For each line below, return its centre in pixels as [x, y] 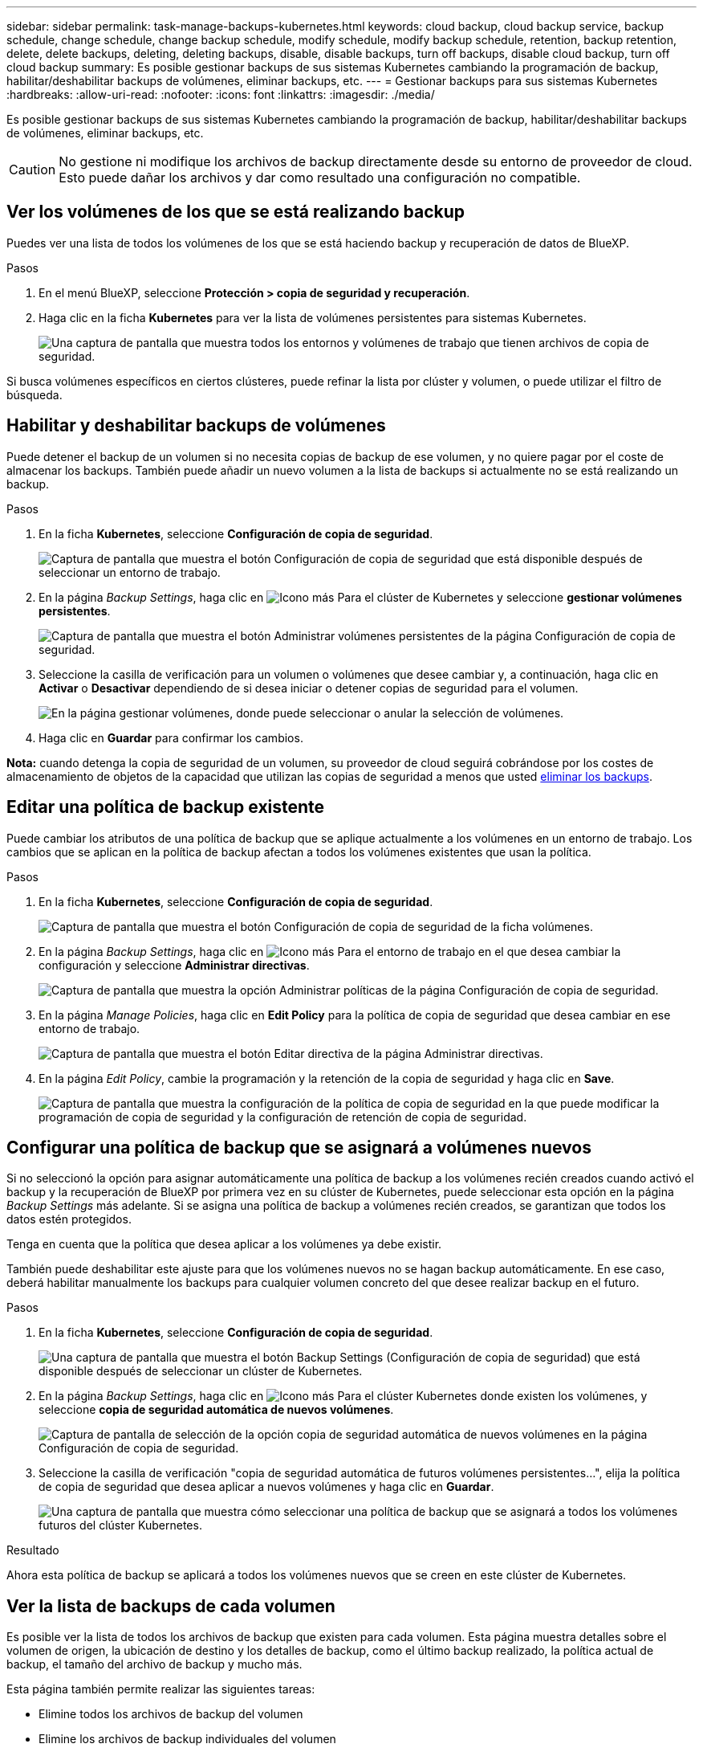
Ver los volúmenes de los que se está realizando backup [236, 212]
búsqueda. [35, 394]
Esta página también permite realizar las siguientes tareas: [161, 1689]
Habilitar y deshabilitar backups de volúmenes [196, 426]
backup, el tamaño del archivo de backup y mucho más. [154, 1664]
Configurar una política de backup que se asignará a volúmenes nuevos [299, 1147]
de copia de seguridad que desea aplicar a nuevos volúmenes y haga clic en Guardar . [266, 1487]
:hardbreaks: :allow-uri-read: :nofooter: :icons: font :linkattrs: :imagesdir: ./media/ [221, 94]
